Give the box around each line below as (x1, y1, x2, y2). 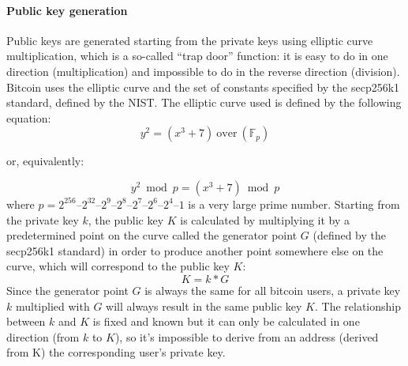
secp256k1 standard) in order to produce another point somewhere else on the (6, 242, 384, 258)
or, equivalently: (6, 153, 84, 169)
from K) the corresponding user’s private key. (6, 344, 226, 360)
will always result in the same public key (106, 297, 302, 314)
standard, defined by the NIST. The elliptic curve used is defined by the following (6, 94, 402, 111)
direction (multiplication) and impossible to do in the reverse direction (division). (6, 62, 400, 79)
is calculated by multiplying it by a (180, 211, 350, 228)
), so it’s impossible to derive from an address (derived (114, 328, 379, 345)
